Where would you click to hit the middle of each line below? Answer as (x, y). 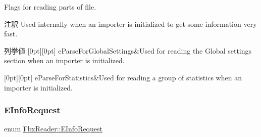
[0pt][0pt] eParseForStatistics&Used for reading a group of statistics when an (123, 77)
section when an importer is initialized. (64, 60)
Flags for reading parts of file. (50, 7)
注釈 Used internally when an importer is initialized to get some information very (130, 24)
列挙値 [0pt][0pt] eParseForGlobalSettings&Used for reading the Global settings (128, 50)
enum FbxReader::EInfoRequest (53, 129)
